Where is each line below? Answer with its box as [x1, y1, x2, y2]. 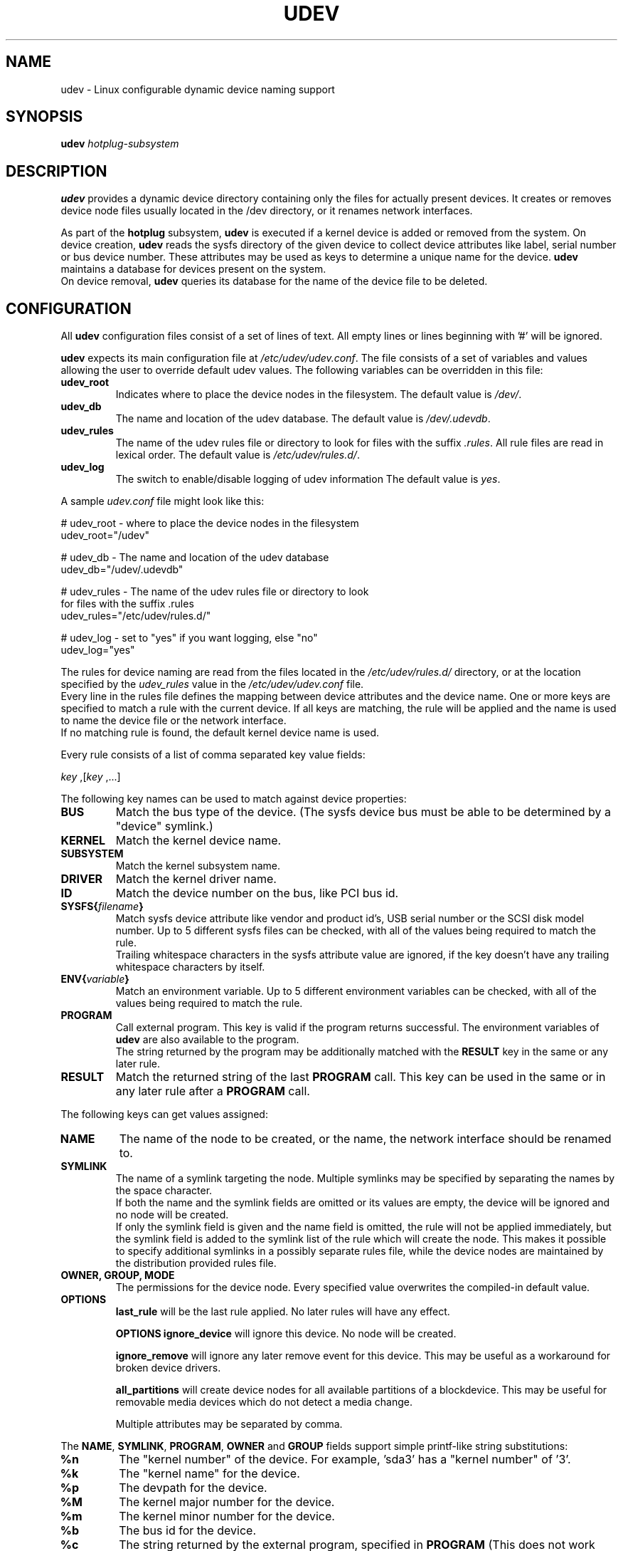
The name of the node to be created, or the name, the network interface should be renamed [119, 1132, 612, 1147]
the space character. [115, 1184, 213, 1197]
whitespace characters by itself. [115, 961, 265, 973]
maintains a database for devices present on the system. [60, 263, 326, 276]
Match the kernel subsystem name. [115, 860, 280, 872]
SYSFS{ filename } [60, 900, 144, 913]
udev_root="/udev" [60, 529, 150, 542]
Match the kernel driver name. [115, 872, 277, 887]
